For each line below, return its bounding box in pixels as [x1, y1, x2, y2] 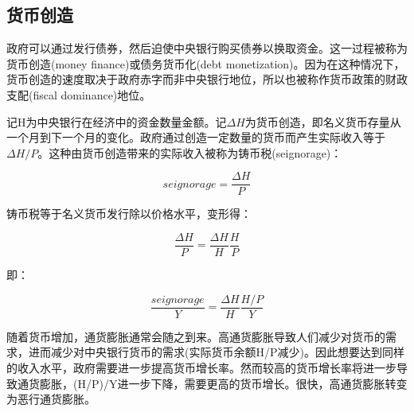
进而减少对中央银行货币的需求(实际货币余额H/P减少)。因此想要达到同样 [28, 344, 404, 360]
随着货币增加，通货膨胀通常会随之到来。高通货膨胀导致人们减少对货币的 [6, 328, 385, 344]
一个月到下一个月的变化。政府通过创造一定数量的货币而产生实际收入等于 [6, 129, 385, 146]
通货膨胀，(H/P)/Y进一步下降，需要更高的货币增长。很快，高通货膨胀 [17, 375, 385, 391]
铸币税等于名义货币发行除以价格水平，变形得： [6, 205, 252, 222]
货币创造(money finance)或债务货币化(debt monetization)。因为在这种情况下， [6, 55, 405, 72]
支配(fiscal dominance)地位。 [6, 86, 151, 103]
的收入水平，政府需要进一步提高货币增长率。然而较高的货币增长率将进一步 [6, 359, 396, 375]
